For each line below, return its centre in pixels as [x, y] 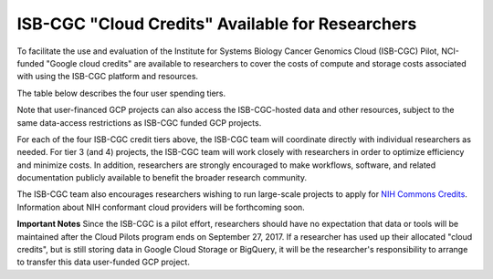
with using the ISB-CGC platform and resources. [108, 77]
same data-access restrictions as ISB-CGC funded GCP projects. [139, 122]
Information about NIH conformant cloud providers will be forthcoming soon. [161, 207]
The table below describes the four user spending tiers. [121, 93]
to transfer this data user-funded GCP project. [104, 262]
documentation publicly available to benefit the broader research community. [162, 178]
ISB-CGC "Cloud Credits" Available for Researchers [217, 24]
